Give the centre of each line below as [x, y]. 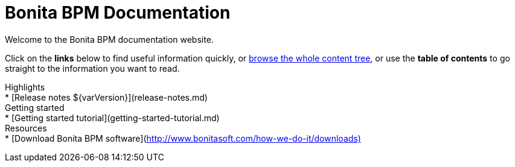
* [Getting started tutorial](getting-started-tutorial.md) [112, 118]
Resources [26, 128]
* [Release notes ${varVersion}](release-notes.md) [106, 97]
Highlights [25, 87]
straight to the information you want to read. [92, 68]
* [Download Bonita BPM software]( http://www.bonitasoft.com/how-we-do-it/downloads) [183, 138]
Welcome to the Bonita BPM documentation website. [109, 39]
